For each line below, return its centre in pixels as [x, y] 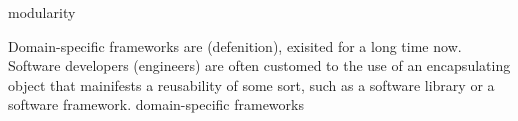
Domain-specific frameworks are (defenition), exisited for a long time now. [235, 45]
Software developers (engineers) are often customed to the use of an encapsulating [259, 65]
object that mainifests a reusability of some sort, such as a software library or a [251, 84]
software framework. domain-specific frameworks [156, 104]
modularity [42, 12]
